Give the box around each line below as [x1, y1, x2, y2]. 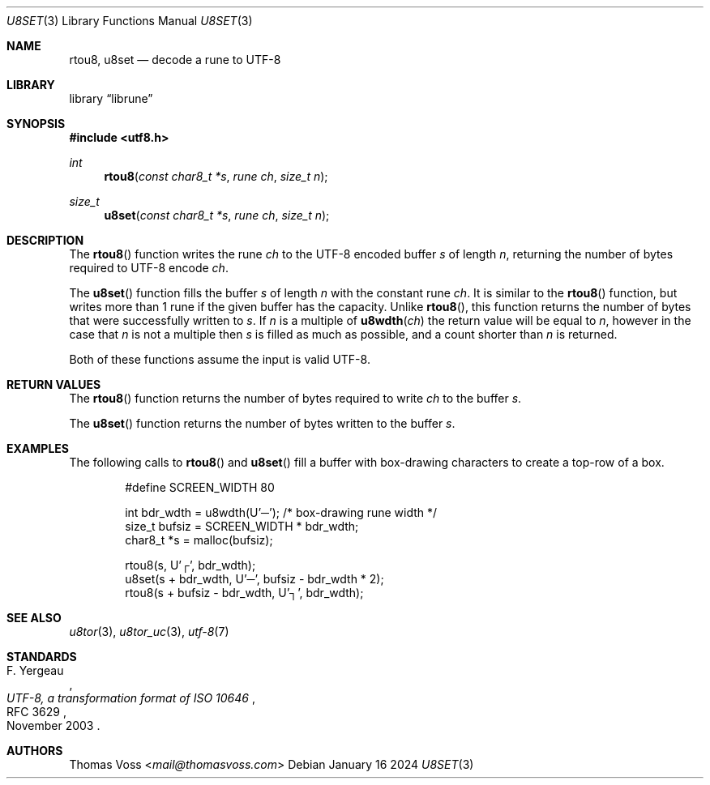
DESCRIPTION [6, 233, 84, 247]
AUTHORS [6, 744, 63, 757]
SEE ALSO [6, 611, 62, 625]
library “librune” [69, 92, 153, 105]
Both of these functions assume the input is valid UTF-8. [69, 352, 370, 366]
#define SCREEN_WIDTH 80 [125, 480, 275, 494]
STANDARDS [6, 650, 77, 663]
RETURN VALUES [6, 378, 101, 391]
